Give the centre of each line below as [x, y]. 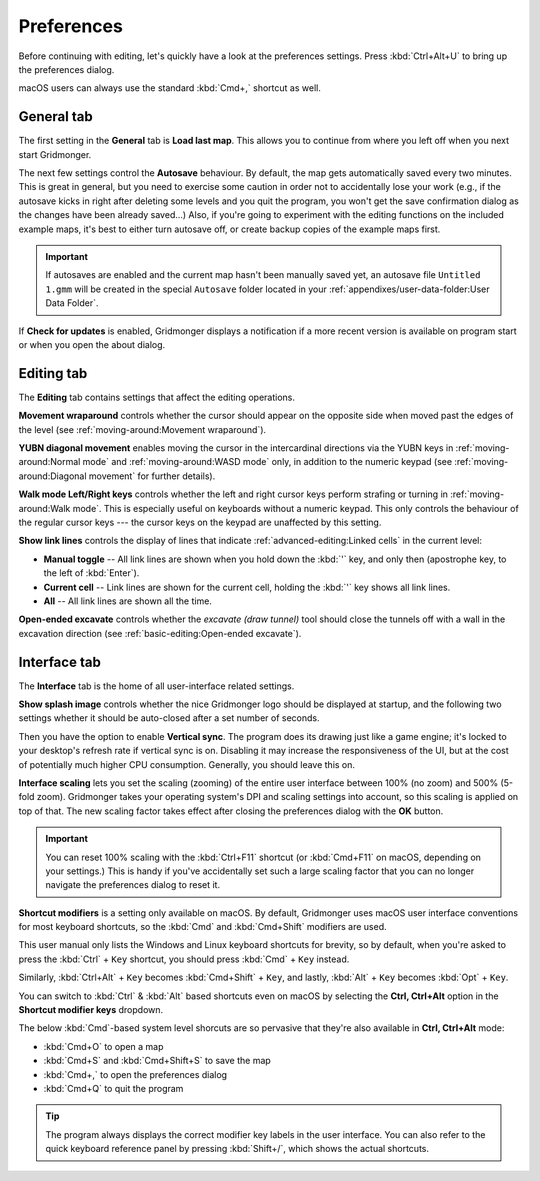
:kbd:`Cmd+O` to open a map [103, 1046]
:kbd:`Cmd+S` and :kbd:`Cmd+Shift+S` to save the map [157, 1061]
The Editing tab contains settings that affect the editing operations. [156, 397]
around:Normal [49, 462]
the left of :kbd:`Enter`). [91, 573]
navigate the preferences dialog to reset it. [132, 885]
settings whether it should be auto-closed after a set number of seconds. [169, 718]
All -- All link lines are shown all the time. [127, 601]
